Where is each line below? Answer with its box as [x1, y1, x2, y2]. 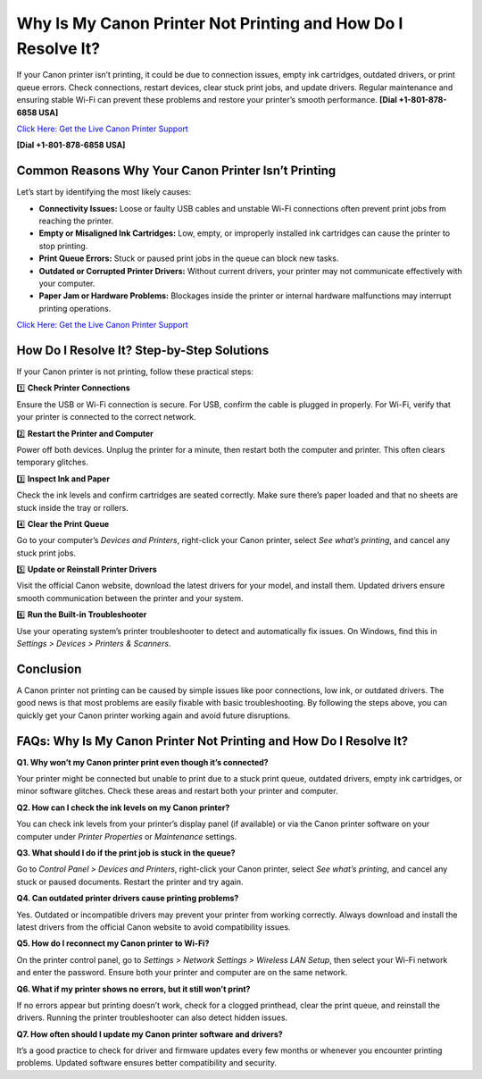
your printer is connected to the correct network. [16, 412, 196, 422]
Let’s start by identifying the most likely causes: [16, 187, 192, 197]
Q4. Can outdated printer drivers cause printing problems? [16, 893, 239, 904]
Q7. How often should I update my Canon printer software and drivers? [16, 1028, 283, 1040]
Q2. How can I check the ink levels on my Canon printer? [16, 802, 230, 813]
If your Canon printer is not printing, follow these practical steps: [16, 366, 254, 377]
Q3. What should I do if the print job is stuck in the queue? [16, 847, 236, 857]
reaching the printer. [38, 215, 114, 226]
